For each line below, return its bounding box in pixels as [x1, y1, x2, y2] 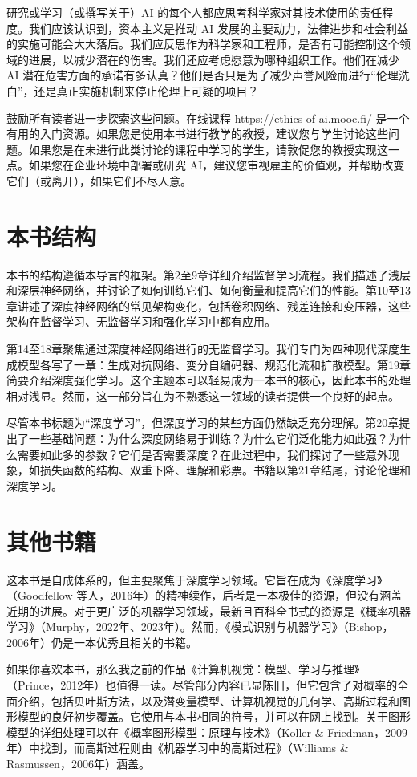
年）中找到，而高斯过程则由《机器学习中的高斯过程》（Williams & [6, 739, 349, 756]
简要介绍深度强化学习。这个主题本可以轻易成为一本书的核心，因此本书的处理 [6, 372, 411, 388]
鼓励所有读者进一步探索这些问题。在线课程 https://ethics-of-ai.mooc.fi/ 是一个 [6, 109, 410, 126]
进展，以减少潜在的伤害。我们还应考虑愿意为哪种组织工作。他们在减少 [28, 51, 399, 67]
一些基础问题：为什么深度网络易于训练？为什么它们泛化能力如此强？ [28, 430, 388, 446]
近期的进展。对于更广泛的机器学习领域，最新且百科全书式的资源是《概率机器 [6, 602, 411, 619]
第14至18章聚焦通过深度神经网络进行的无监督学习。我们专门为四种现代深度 [6, 340, 399, 357]
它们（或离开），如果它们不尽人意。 [6, 172, 192, 189]
